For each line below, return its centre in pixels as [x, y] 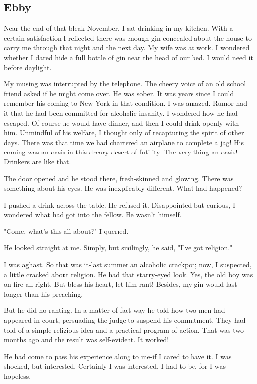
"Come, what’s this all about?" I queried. [66, 231]
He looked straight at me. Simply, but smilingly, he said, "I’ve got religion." [118, 248]
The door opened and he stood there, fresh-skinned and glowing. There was [119, 178]
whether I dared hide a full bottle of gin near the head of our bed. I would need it [128, 57]
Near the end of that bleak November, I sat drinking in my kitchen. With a [119, 28]
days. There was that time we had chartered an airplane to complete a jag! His [124, 142]
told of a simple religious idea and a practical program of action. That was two [124, 330]
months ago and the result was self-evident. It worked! [87, 340]
